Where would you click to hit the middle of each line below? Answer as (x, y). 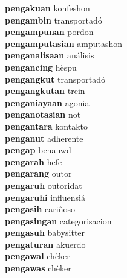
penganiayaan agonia (47, 102)
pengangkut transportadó (55, 79)
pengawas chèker (38, 268)
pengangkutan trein (45, 91)
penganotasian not (43, 114)
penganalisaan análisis (50, 55)
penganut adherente (44, 138)
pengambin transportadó (54, 20)
